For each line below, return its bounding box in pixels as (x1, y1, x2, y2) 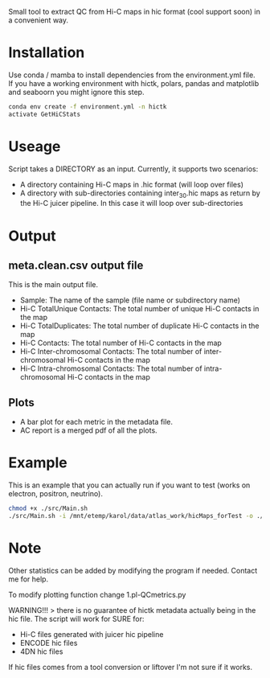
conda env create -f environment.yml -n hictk (8, 102, 167, 111)
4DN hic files (19, 647, 63, 656)
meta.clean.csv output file (8, 259, 144, 272)
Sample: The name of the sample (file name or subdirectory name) (19, 295, 241, 305)
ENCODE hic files (19, 638, 78, 647)
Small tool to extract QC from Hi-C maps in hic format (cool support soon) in (8, 7, 261, 16)
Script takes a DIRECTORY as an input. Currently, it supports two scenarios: (8, 164, 259, 174)
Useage (8, 137, 61, 155)
